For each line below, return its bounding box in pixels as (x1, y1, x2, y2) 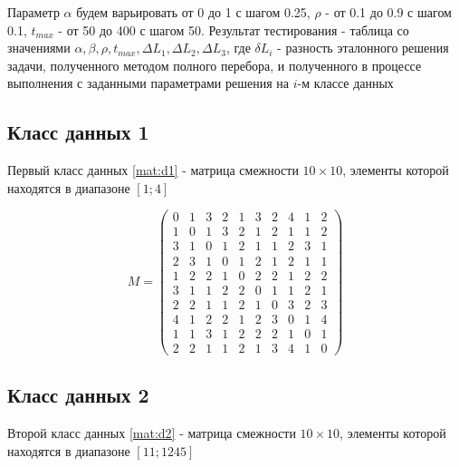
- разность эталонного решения (277, 38, 449, 57)
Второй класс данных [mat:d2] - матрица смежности (7, 423, 296, 442)
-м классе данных (297, 73, 394, 92)
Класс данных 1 (7, 118, 149, 146)
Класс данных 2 (7, 381, 149, 409)
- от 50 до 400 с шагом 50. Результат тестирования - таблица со (58, 20, 409, 39)
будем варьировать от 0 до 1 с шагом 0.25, (76, 3, 311, 21)
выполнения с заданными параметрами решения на (7, 73, 289, 92)
